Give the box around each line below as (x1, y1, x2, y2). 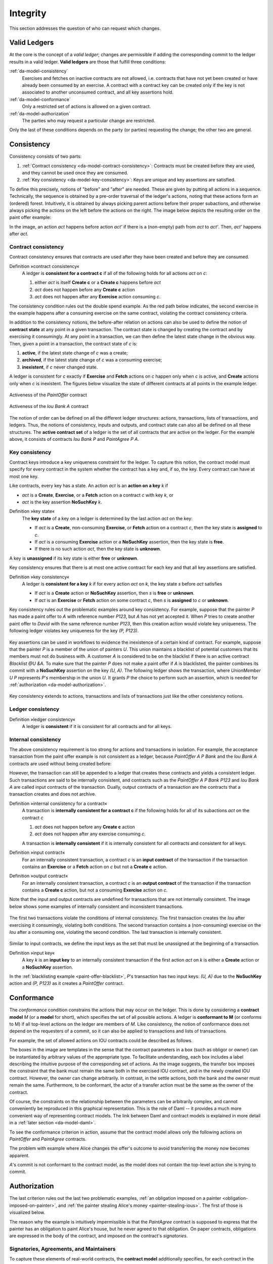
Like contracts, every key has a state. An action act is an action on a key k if (9, 483, 168, 489)
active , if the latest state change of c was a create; (22, 350, 128, 356)
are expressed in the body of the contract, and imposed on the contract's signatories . (9, 1233, 188, 1239)
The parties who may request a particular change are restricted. (22, 117, 155, 123)
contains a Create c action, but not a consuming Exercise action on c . (22, 887, 168, 893)
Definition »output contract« (9, 873, 68, 879)
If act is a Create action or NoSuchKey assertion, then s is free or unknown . (34, 590, 195, 596)
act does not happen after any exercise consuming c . (34, 831, 146, 837)
